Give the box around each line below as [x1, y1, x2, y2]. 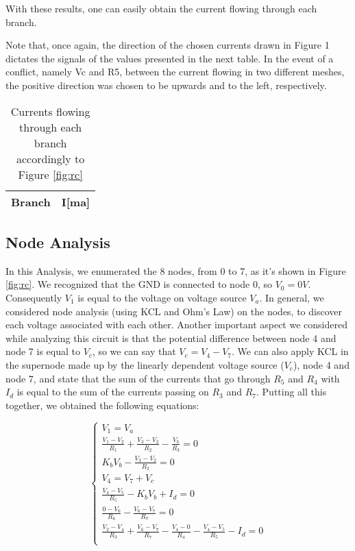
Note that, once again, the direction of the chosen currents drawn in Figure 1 [5, 38, 330, 52]
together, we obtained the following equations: [5, 397, 199, 412]
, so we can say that [92, 344, 176, 358]
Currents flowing [10, 103, 90, 119]
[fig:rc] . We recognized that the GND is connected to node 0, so [5, 277, 273, 291]
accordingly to [16, 150, 85, 167]
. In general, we [259, 290, 324, 304]
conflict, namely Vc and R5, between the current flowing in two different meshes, [5, 64, 345, 79]
